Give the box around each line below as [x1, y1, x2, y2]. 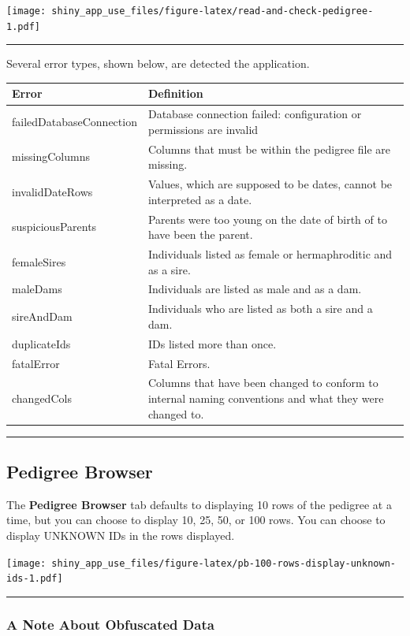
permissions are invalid [147, 121, 259, 137]
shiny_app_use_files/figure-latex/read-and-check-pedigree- [51, 6, 374, 17]
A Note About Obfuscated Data [6, 614, 214, 634]
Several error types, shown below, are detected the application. [6, 55, 310, 72]
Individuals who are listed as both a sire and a [147, 300, 373, 317]
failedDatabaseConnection [12, 113, 137, 130]
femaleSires [12, 253, 66, 270]
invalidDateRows [12, 183, 93, 199]
